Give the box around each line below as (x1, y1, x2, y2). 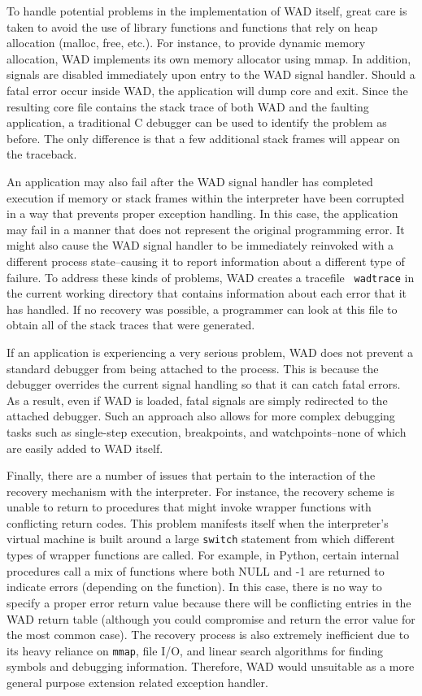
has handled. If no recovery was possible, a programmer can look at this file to (7, 300, 398, 317)
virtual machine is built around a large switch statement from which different (7, 530, 395, 547)
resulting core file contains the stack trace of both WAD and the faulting (7, 98, 369, 115)
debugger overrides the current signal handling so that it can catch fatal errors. (7, 376, 401, 393)
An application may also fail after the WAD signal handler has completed (7, 172, 373, 189)
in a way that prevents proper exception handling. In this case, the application (7, 205, 398, 222)
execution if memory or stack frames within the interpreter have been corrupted (7, 189, 405, 206)
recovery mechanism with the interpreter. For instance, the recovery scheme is (7, 482, 395, 499)
